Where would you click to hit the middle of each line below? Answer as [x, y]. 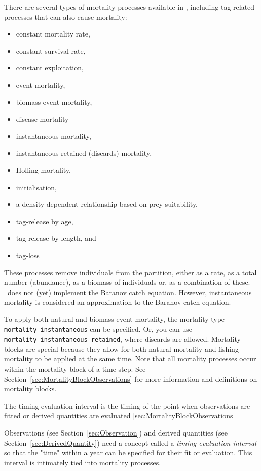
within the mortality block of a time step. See [75, 368]
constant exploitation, [50, 68]
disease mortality [42, 119]
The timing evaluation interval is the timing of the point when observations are [127, 405]
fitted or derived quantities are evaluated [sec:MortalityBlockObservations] [120, 415]
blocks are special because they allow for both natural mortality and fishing [121, 349]
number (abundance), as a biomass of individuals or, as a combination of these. [127, 282]
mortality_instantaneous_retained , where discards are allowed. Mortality [123, 339]
